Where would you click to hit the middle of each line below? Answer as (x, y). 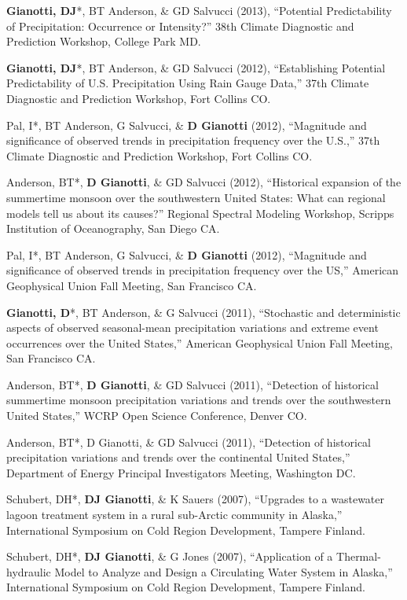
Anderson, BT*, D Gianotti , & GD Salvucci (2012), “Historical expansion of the (204, 182)
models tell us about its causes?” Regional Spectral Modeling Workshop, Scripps (200, 213)
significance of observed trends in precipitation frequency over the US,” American (203, 270)
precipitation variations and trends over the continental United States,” (178, 457)
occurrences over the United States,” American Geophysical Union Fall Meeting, (200, 342)
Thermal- (359, 556)
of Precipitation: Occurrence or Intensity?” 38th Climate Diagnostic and (180, 26)
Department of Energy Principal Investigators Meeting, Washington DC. (181, 472)
